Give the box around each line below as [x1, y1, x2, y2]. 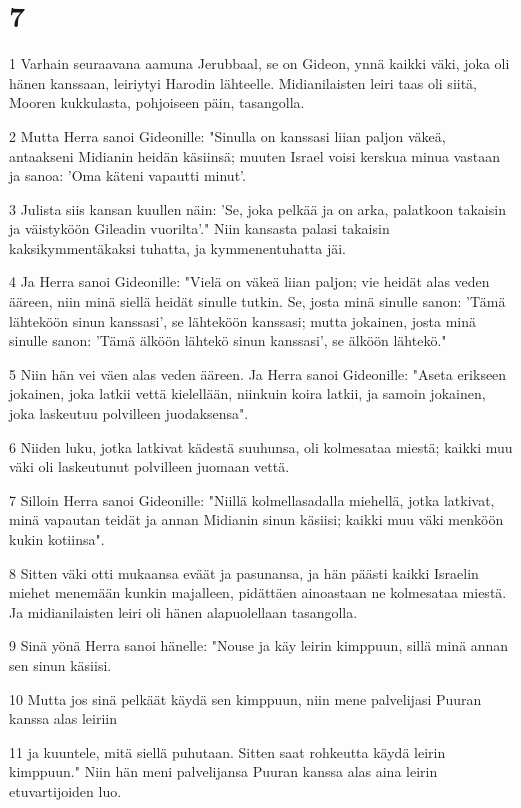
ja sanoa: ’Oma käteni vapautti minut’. [9, 165, 246, 186]
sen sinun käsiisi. [9, 654, 112, 675]
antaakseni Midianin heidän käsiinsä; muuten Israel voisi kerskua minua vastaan [9, 145, 501, 166]
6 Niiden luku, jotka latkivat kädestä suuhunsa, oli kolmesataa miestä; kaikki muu [9, 436, 513, 457]
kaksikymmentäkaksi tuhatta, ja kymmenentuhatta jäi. [9, 237, 346, 258]
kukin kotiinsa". [9, 529, 105, 549]
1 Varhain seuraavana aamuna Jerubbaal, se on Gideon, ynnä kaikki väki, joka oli [9, 53, 510, 74]
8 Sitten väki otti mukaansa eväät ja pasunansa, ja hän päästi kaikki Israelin [9, 562, 479, 583]
